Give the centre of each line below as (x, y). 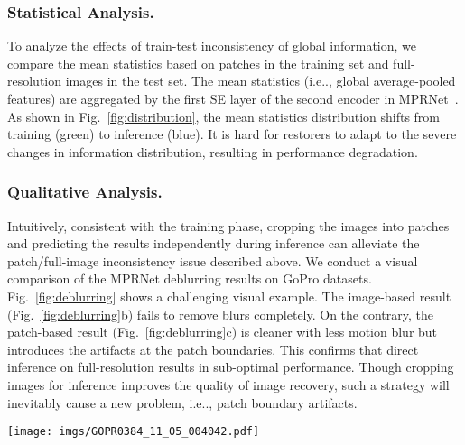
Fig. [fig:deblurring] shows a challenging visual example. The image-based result (229, 296)
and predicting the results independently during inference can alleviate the (214, 243)
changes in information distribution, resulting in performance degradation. (213, 151)
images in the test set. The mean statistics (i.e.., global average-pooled (260, 81)
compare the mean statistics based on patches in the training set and (198, 63)
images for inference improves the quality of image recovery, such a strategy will (228, 384)
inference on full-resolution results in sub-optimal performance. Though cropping (231, 367)
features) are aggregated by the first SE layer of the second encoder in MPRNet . (233, 98)
